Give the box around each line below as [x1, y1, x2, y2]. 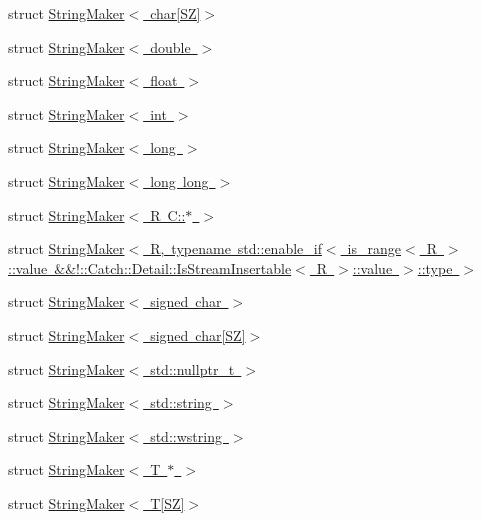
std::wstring [150, 425, 222, 446]
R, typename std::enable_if [150, 238, 322, 259]
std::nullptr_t [150, 358, 235, 379]
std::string [150, 392, 212, 413]
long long [150, 170, 209, 191]
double [150, 36, 191, 57]
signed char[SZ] [150, 324, 246, 345]
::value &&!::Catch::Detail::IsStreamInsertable [8, 257, 292, 278]
